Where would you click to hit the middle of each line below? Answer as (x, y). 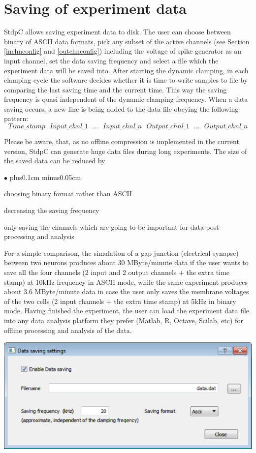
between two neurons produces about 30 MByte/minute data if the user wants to (126, 262)
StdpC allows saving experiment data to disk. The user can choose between (117, 32)
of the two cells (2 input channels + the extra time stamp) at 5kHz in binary (120, 301)
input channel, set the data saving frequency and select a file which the (111, 60)
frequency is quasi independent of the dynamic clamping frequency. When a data (126, 99)
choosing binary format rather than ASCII (68, 194)
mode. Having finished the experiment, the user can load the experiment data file (127, 311)
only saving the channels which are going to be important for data (104, 226)
